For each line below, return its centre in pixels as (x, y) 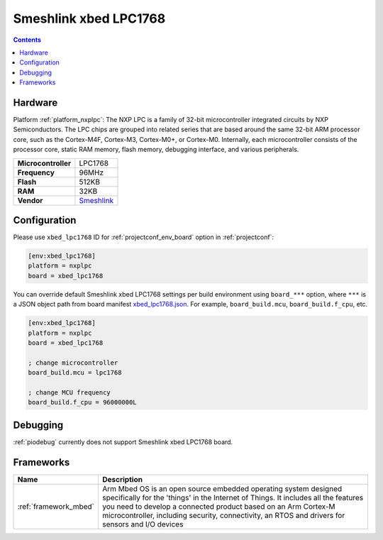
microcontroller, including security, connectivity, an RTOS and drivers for (223, 515)
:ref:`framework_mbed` (56, 506)
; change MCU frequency (70, 392)
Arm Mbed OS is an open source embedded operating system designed (222, 488)
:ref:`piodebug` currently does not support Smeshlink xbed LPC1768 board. (123, 442)
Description (122, 479)
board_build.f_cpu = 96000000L (83, 402)
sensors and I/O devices (143, 524)
